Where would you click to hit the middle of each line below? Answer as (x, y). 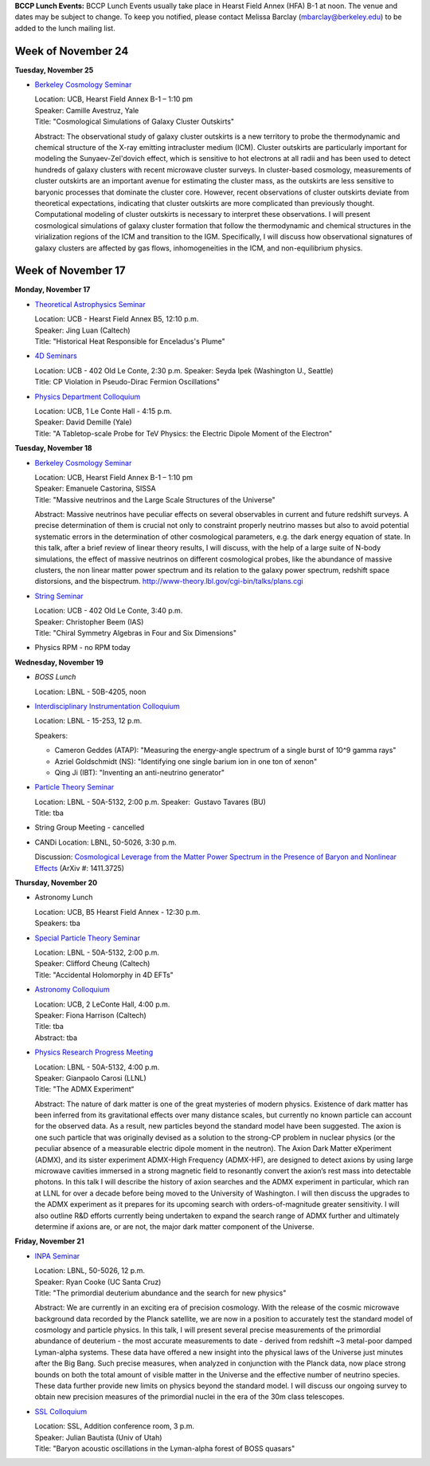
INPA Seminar (57, 1255)
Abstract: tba (56, 1038)
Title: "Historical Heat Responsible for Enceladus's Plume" (130, 341)
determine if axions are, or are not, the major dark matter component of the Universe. (174, 1226)
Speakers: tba (58, 923)
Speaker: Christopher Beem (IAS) (89, 621)
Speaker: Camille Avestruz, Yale (87, 110)
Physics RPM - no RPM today (82, 648)
